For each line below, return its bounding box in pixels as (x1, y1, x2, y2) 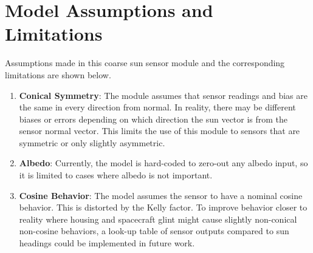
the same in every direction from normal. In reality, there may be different (19, 101, 296, 113)
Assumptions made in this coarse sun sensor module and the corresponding (5, 56, 285, 69)
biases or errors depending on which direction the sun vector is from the (19, 112, 288, 125)
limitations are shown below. (5, 68, 111, 81)
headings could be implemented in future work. (19, 237, 195, 249)
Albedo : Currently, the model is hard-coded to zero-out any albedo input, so (19, 157, 308, 169)
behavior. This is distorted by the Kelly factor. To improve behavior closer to (19, 201, 308, 214)
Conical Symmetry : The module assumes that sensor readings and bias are (19, 89, 308, 101)
